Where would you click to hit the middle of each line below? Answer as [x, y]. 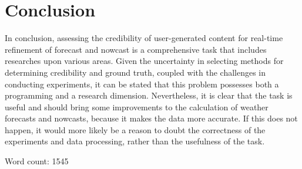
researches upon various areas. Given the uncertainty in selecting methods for [144, 61]
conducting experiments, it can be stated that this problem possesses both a [142, 84]
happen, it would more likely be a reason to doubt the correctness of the [135, 129]
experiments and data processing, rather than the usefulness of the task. [135, 141]
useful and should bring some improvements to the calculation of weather [137, 107]
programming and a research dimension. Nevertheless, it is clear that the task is [149, 95]
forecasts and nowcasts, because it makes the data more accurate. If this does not [151, 118]
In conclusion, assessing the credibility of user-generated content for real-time [144, 38]
